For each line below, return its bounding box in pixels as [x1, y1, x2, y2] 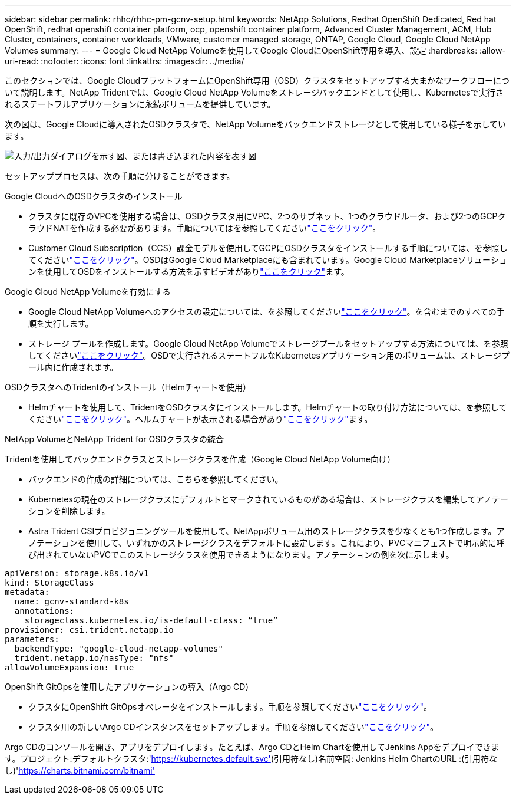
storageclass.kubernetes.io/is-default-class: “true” [24, 616, 278, 625]
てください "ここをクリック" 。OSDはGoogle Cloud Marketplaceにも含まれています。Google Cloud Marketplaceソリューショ [28, 255, 507, 265]
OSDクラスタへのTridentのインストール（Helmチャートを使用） [5, 382, 251, 392]
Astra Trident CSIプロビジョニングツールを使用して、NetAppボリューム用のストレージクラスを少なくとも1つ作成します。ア [28, 526, 505, 536]
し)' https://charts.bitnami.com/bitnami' [5, 765, 155, 775]
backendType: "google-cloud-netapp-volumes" [14, 644, 223, 653]
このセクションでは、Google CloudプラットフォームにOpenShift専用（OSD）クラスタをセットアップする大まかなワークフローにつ [5, 75, 510, 86]
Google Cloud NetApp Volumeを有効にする [5, 287, 171, 297]
